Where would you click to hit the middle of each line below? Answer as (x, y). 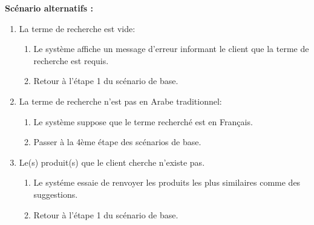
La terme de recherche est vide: (77, 28)
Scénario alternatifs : (49, 8)
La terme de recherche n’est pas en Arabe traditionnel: (120, 101)
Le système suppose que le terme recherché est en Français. (143, 121)
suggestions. (56, 194)
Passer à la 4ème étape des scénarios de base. (117, 142)
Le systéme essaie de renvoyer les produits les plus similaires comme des (167, 182)
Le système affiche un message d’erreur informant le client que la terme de (171, 49)
